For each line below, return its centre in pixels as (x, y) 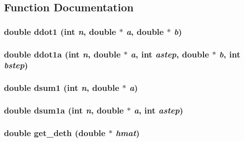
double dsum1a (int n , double (64, 110)
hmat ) (128, 133)
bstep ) (16, 65)
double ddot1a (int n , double (62, 54)
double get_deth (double (55, 133)
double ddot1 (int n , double (60, 31)
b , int (230, 54)
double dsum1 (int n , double (62, 88)
